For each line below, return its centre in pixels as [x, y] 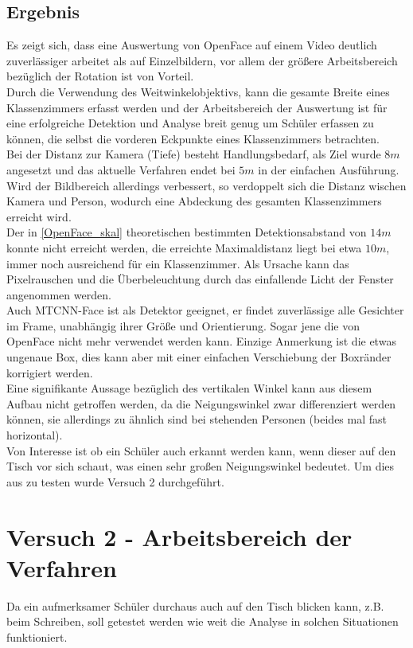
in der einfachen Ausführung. [329, 169]
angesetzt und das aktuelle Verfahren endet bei [121, 169]
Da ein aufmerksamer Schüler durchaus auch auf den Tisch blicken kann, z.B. [195, 605]
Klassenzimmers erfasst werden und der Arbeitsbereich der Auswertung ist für [197, 107]
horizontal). [35, 435]
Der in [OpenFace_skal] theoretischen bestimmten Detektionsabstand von [187, 232]
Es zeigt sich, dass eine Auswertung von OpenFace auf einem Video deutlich [192, 45]
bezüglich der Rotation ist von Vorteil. [100, 76]
